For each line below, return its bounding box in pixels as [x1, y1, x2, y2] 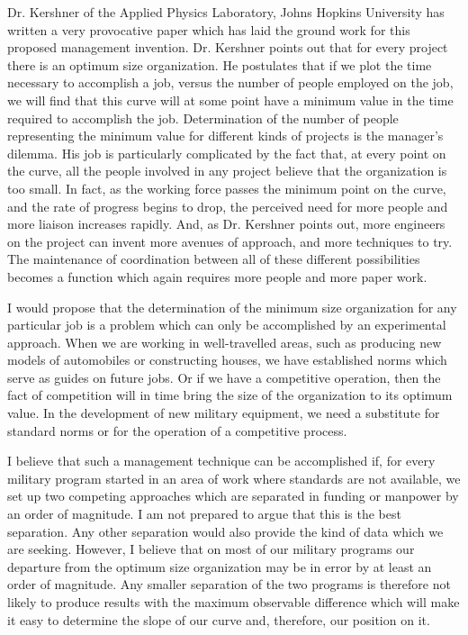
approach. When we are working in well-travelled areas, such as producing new [7, 332, 442, 351]
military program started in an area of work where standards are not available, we [7, 468, 461, 487]
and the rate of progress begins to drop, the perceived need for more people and [7, 196, 448, 215]
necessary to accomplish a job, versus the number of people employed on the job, [7, 73, 454, 92]
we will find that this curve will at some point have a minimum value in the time [7, 90, 454, 109]
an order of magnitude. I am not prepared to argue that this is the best [7, 504, 401, 523]
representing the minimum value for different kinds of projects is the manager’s [7, 126, 444, 145]
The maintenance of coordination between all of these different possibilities [7, 249, 420, 268]
